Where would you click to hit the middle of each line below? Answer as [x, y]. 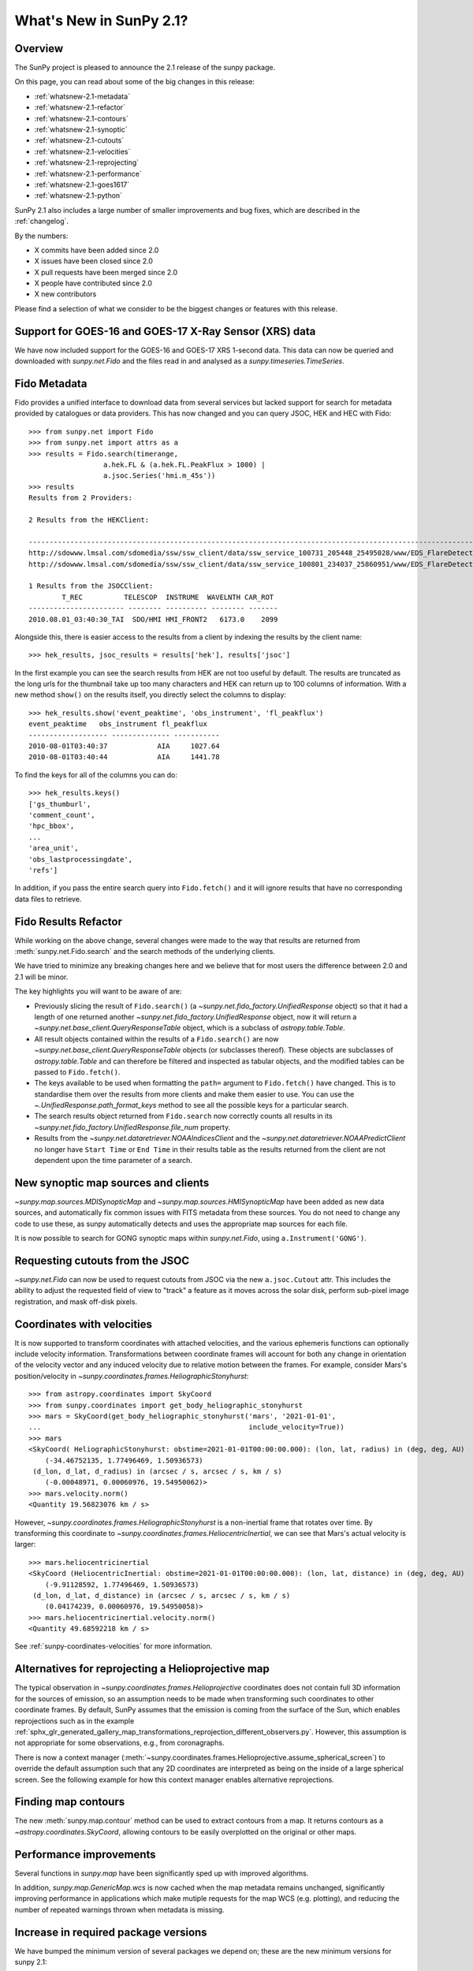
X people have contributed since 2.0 [93, 283]
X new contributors [65, 294]
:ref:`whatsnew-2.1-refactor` [80, 107]
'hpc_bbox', [52, 826]
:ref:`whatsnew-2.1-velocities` [82, 151]
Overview [39, 48]
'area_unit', [54, 848]
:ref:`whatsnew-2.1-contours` [82, 118]
